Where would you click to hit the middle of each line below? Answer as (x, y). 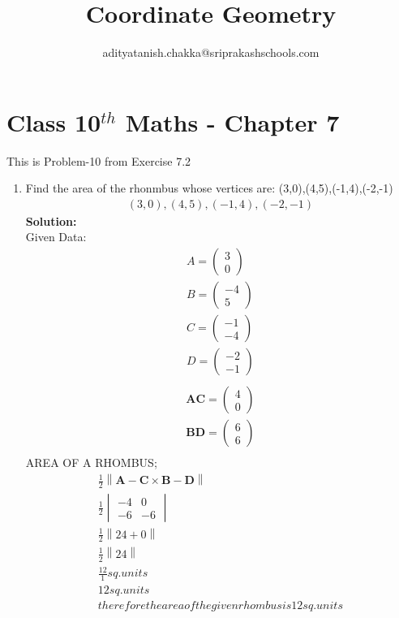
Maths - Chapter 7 (232, 121)
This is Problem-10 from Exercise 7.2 (99, 160)
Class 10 (54, 121)
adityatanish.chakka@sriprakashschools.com (211, 52)
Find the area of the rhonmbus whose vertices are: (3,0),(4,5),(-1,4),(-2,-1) (209, 188)
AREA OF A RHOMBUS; (91, 462)
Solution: (51, 220)
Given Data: (56, 237)
